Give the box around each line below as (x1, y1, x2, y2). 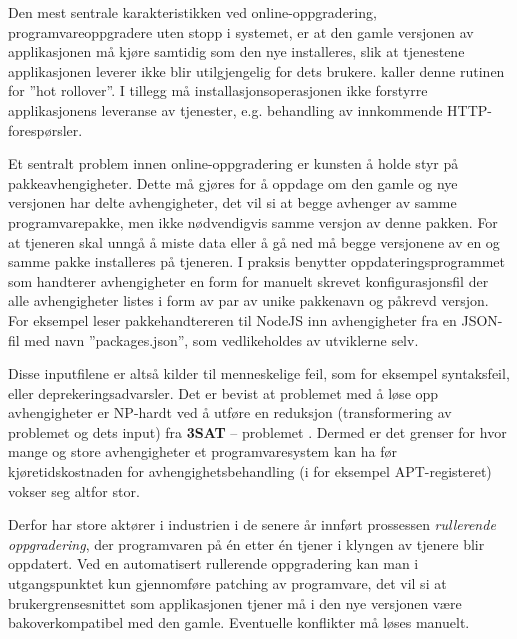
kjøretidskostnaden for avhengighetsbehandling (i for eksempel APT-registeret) (8, 461, 492, 482)
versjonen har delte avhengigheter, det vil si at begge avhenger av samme (8, 192, 457, 213)
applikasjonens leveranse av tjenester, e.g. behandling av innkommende (8, 99, 443, 120)
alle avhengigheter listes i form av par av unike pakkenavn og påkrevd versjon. (8, 290, 489, 311)
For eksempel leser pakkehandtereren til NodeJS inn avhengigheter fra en (8, 309, 457, 330)
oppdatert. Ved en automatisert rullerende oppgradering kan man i (8, 553, 419, 574)
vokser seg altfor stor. (8, 480, 140, 501)
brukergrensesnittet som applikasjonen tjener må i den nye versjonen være (8, 592, 462, 613)
